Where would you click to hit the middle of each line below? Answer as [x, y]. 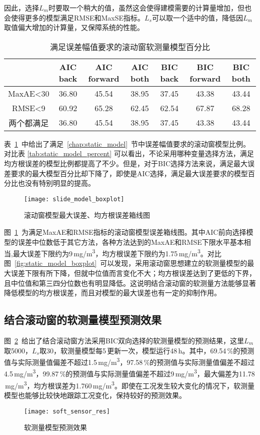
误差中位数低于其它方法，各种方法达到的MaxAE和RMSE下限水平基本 [131, 242]
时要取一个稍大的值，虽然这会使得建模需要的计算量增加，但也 [150, 8]
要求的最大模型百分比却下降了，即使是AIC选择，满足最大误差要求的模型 [129, 173]
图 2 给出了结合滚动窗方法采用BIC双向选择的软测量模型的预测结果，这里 [124, 341]
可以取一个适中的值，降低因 [197, 17]
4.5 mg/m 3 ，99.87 [31, 373]
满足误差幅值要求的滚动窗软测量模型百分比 [130, 47]
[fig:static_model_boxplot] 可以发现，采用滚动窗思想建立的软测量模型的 [131, 263]
